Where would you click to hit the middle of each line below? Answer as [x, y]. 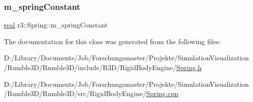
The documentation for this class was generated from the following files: [112, 41]
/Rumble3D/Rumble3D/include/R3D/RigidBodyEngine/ [90, 67]
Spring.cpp [162, 93]
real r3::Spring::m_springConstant [56, 25]
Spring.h [189, 67]
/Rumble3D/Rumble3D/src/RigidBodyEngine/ [75, 93]
